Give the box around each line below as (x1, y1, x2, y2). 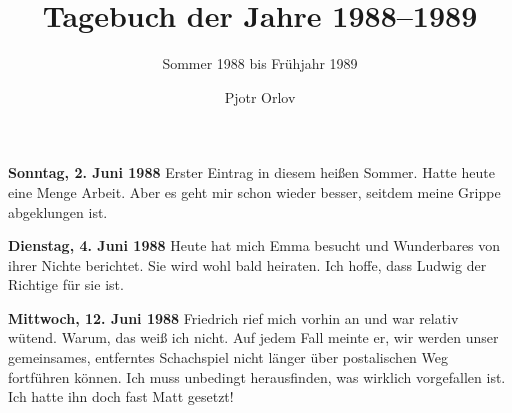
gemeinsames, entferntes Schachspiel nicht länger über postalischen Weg (8, 347, 448, 368)
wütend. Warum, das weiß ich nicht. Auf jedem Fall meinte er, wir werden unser (8, 327, 499, 348)
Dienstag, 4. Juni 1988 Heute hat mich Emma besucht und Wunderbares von (8, 235, 501, 256)
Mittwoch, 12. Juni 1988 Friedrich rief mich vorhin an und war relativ (8, 307, 459, 328)
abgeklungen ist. (8, 201, 108, 222)
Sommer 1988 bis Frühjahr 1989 (162, 53, 358, 74)
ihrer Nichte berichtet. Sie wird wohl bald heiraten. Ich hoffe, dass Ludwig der (8, 254, 487, 275)
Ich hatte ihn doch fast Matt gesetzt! (8, 386, 234, 407)
